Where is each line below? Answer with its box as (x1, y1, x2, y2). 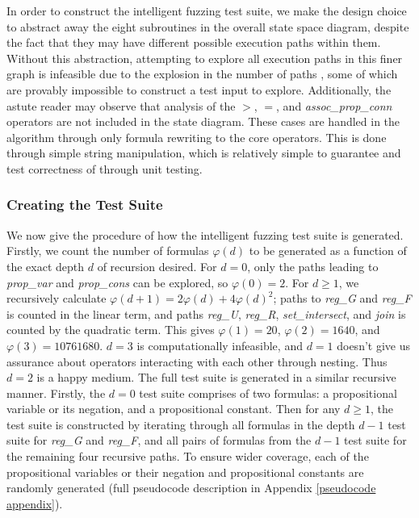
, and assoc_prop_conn (276, 97, 392, 114)
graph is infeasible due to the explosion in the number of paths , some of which (6, 65, 398, 82)
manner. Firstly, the (6, 384, 106, 401)
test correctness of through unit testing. (6, 160, 203, 177)
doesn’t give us (337, 336, 410, 353)
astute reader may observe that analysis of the (6, 97, 236, 114)
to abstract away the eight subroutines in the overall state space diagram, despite (6, 18, 409, 35)
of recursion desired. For (97, 257, 217, 274)
